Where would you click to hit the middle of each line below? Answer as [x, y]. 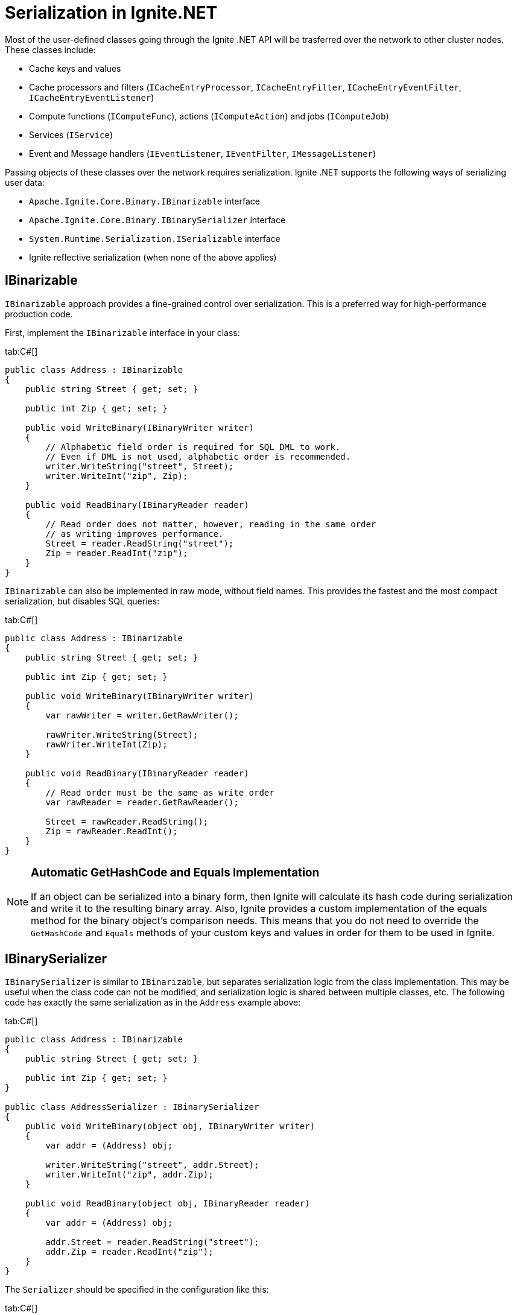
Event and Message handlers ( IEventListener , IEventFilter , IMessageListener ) [203, 153]
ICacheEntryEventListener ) [92, 97]
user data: [25, 182]
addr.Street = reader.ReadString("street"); [152, 1242]
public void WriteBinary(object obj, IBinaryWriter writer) [170, 1126]
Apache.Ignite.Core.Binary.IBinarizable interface [144, 201]
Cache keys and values [75, 68]
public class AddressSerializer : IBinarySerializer [132, 1107]
